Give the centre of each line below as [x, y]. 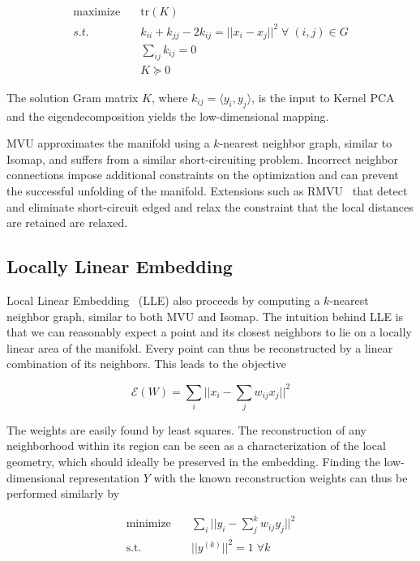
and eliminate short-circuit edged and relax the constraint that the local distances [210, 206]
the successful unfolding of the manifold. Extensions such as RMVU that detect [207, 191]
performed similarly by [63, 493]
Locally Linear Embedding [120, 266]
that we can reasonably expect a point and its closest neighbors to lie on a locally [209, 332]
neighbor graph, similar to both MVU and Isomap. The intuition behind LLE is [205, 316]
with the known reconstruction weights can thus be [281, 477]
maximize [97, 13]
